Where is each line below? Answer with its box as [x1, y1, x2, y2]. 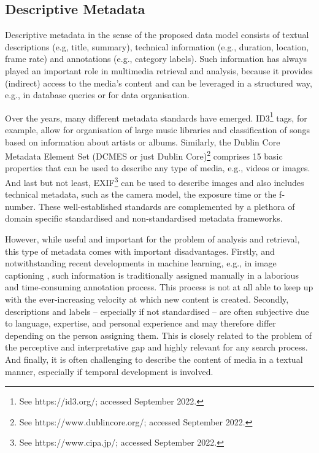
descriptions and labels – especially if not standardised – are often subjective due [5, 304, 309, 317]
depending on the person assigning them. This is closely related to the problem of [5, 328, 312, 341]
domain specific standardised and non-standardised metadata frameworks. [5, 212, 283, 225]
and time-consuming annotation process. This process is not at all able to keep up [5, 281, 313, 293]
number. [5, 199, 36, 212]
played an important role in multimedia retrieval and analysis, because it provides [5, 64, 313, 77]
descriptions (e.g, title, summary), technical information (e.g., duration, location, [5, 40, 309, 53]
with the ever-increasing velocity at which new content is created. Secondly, [5, 293, 289, 306]
